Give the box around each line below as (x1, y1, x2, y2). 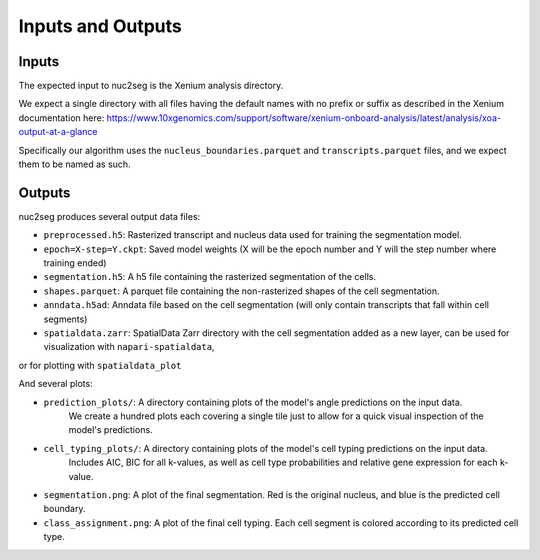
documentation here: (18, 111, 105, 124)
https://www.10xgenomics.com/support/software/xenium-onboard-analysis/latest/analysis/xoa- (106, 111, 502, 124)
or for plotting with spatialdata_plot (18, 359, 182, 371)
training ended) (43, 257, 107, 269)
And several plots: (18, 378, 94, 390)
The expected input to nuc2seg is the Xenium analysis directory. (18, 80, 284, 92)
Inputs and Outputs (18, 15, 182, 37)
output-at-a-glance (18, 126, 99, 138)
